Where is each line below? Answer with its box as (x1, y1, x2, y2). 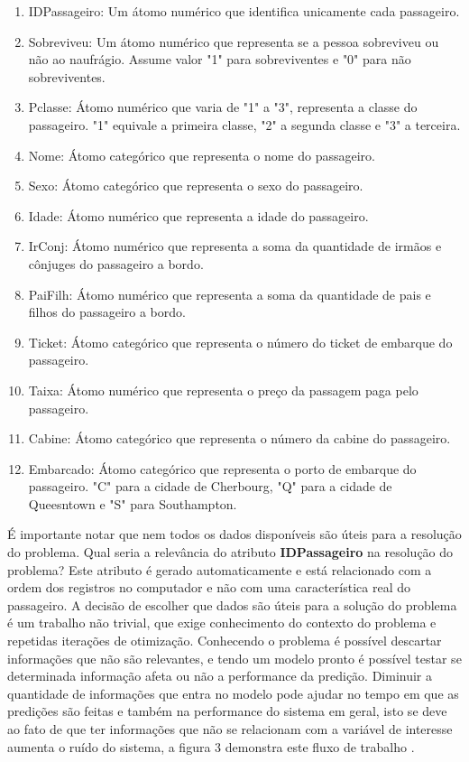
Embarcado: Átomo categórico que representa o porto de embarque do (28, 459, 417, 478)
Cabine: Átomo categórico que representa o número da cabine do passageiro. (28, 429, 451, 448)
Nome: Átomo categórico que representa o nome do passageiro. (28, 145, 375, 164)
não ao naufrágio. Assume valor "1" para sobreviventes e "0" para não (28, 50, 411, 69)
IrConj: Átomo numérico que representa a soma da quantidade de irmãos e (28, 237, 442, 256)
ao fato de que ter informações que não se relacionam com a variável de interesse (7, 720, 453, 738)
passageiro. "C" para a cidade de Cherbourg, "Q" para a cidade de (28, 477, 392, 496)
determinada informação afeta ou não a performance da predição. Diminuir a (7, 666, 433, 685)
